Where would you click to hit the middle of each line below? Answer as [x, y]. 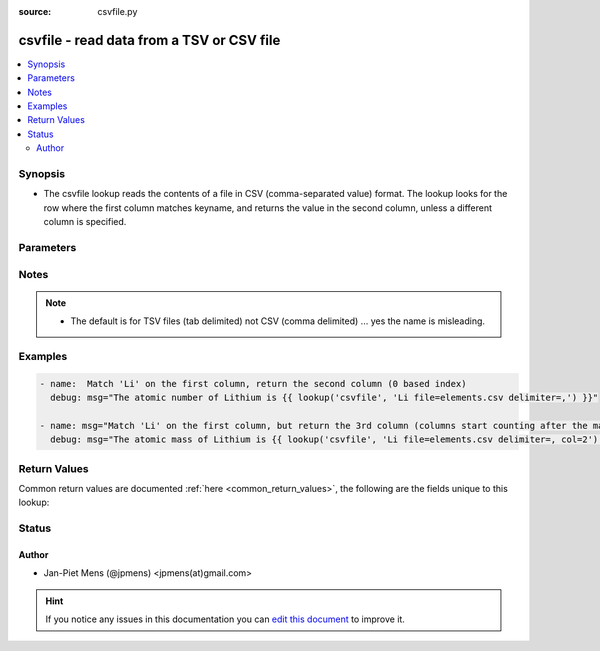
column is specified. [85, 222]
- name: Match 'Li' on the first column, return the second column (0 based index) [253, 383]
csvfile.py [117, 11]
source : [35, 11]
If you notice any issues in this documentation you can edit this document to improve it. [225, 619]
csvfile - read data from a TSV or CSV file [149, 40]
